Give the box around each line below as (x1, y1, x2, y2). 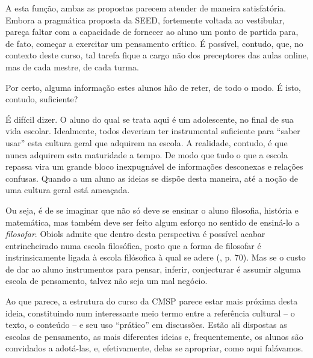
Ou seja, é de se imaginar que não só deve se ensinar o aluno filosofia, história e (5, 203, 299, 216)
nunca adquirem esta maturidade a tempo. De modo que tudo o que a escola (5, 148, 288, 161)
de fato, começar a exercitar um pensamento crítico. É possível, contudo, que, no (5, 37, 303, 49)
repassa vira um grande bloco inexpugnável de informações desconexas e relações (5, 160, 303, 173)
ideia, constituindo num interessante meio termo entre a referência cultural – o (5, 306, 295, 319)
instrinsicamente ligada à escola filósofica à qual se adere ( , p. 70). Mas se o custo (5, 251, 306, 264)
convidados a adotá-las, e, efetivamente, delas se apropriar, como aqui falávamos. (5, 342, 303, 354)
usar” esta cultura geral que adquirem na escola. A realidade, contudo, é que (5, 136, 288, 149)
